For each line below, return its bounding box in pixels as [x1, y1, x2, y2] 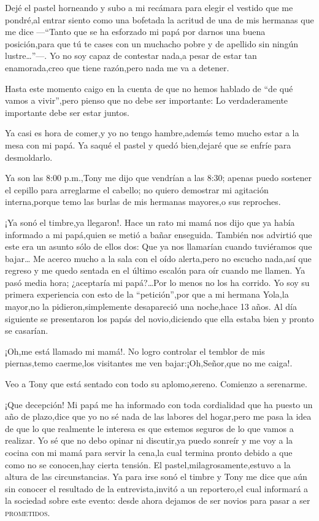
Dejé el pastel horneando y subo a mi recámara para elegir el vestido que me [5, 1, 293, 14]
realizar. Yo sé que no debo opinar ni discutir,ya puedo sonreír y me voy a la [5, 434, 293, 447]
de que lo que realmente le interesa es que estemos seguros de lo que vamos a [5, 422, 294, 434]
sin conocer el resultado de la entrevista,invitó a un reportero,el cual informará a [5, 482, 309, 495]
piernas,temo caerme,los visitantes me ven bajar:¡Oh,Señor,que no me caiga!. [5, 357, 293, 369]
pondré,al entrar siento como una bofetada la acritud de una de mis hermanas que [5, 13, 314, 26]
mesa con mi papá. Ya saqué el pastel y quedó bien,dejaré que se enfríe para [5, 138, 291, 151]
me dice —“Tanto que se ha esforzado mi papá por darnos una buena [5, 25, 266, 38]
